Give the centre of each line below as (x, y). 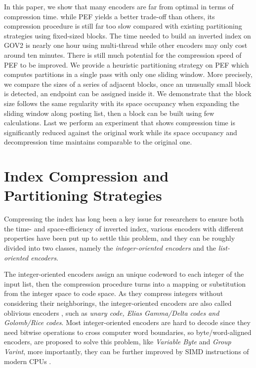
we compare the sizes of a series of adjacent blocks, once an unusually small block (128, 84)
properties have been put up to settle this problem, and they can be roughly (120, 238)
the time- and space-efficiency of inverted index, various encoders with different (124, 228)
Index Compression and (86, 176)
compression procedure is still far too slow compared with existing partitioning (123, 26)
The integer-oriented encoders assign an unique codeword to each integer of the (124, 274)
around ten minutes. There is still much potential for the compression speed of (123, 55)
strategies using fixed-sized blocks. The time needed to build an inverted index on (128, 35)
